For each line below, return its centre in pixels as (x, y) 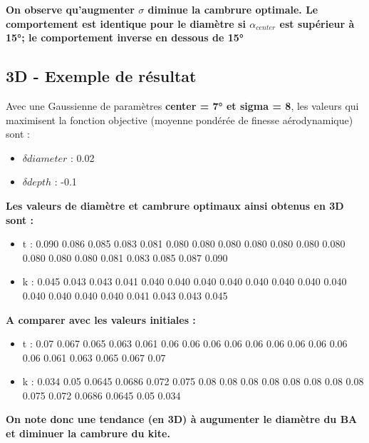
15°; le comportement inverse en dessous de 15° (125, 37)
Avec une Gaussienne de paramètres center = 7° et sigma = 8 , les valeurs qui (182, 105)
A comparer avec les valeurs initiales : (101, 319)
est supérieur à (317, 23)
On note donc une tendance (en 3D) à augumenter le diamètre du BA (182, 419)
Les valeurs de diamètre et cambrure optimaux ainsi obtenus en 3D (175, 205)
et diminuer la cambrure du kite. (88, 433)
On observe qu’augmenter (70, 9)
